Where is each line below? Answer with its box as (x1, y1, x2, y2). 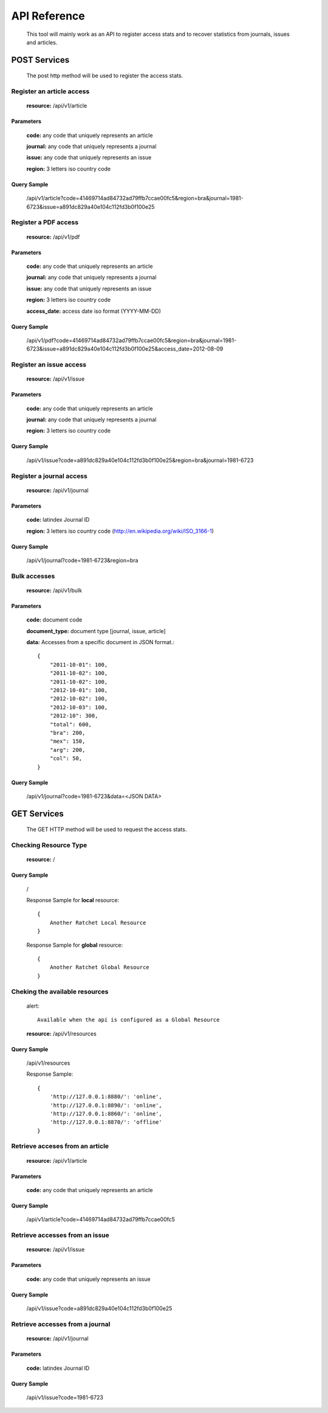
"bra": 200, (49, 729, 86, 736)
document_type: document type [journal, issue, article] (26, 627, 166, 634)
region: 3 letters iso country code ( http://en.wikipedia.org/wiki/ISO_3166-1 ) (26, 527, 214, 535)
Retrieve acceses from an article (11, 1142, 109, 1151)
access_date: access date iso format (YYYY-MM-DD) (26, 307, 161, 315)
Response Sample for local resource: (26, 897, 120, 904)
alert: (26, 1002, 39, 1009)
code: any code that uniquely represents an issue (26, 1275, 151, 1283)
